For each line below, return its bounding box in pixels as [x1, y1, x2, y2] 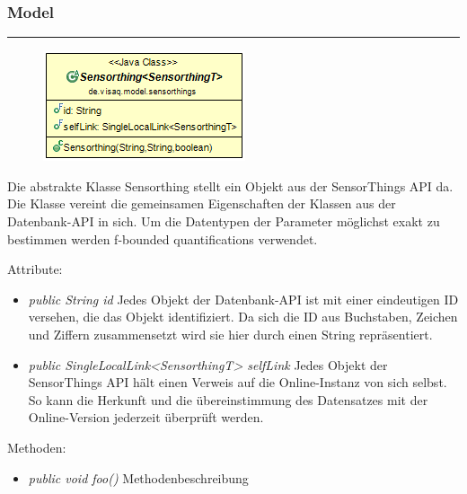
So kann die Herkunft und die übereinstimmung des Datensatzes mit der [28, 390, 428, 409]
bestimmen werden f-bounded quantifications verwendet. [7, 229, 318, 248]
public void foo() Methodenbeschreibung [28, 468, 249, 487]
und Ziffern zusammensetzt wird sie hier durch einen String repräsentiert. [28, 324, 433, 343]
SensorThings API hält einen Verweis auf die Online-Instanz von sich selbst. [28, 373, 447, 392]
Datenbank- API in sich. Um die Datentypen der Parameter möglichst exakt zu [7, 212, 440, 230]
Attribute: [7, 260, 63, 278]
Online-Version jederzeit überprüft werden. [28, 408, 264, 427]
